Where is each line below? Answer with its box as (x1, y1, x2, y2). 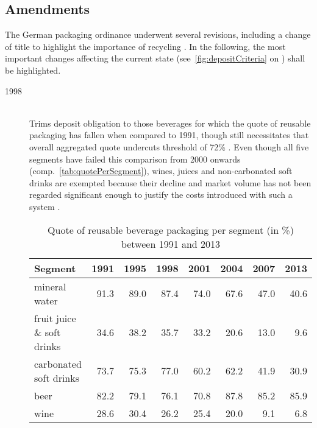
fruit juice (34, 310, 76, 325)
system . (29, 200, 60, 212)
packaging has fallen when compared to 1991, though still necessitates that (29, 128, 309, 141)
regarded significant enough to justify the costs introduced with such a (29, 188, 293, 201)
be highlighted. (5, 63, 61, 76)
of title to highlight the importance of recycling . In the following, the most (5, 40, 286, 52)
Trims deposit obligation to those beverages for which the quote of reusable (29, 116, 311, 129)
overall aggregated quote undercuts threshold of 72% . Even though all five (29, 140, 309, 153)
